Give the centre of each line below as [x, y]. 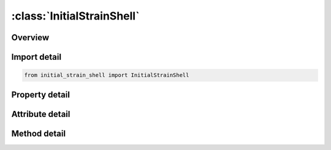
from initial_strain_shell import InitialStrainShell [107, 75]
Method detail [39, 133]
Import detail [36, 57]
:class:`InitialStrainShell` [75, 16]
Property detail [41, 95]
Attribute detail [41, 114]
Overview [30, 37]
